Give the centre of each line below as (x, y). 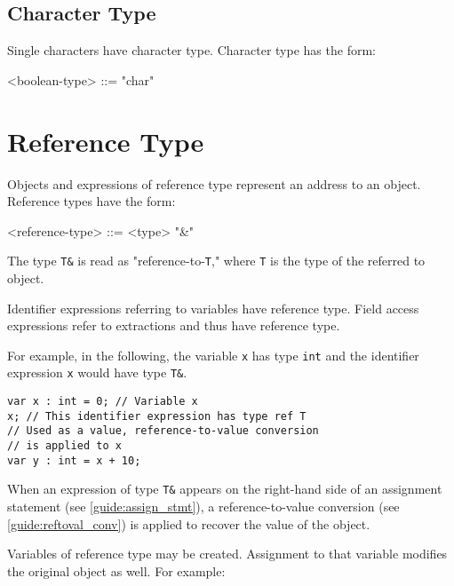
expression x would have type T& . (97, 372)
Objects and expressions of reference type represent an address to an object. (214, 183)
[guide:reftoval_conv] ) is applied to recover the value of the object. (189, 523)
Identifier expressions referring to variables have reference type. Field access (213, 308)
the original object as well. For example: (116, 570)
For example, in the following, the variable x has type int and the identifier (213, 355)
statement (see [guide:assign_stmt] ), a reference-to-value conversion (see (203, 506)
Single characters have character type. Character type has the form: (191, 50)
